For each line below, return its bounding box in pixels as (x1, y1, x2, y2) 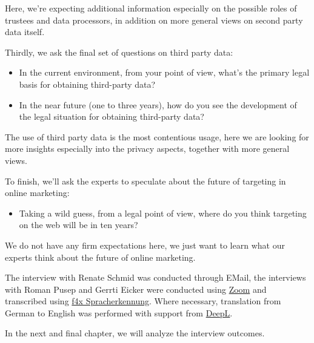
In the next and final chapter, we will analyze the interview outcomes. (5, 327, 265, 339)
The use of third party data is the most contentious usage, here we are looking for (5, 130, 309, 143)
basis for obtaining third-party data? (19, 77, 156, 90)
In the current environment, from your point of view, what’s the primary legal (19, 66, 310, 79)
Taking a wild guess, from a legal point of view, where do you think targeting (19, 206, 307, 219)
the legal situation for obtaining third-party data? (19, 110, 204, 123)
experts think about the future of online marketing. (5, 250, 196, 263)
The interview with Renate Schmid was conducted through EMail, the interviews (5, 271, 306, 284)
